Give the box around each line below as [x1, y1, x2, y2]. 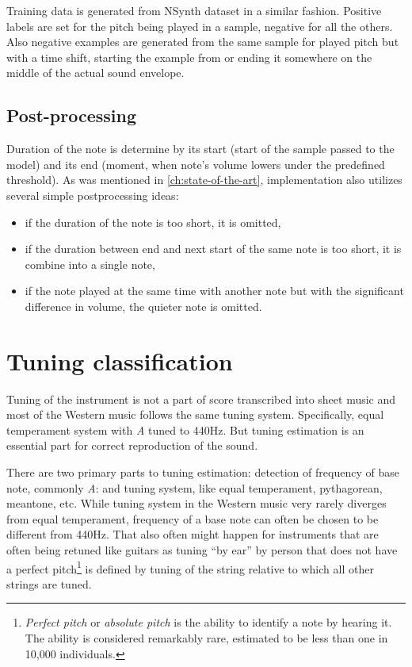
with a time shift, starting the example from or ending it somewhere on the [6, 48, 372, 65]
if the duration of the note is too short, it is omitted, [25, 213, 281, 230]
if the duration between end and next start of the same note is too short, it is [25, 240, 402, 257]
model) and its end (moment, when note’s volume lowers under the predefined [6, 155, 385, 172]
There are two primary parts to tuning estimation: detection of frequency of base [6, 464, 399, 481]
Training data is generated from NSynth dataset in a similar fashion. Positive [6, 2, 382, 18]
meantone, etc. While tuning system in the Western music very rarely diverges [6, 495, 387, 512]
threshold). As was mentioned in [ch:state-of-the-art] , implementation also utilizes [6, 171, 402, 188]
